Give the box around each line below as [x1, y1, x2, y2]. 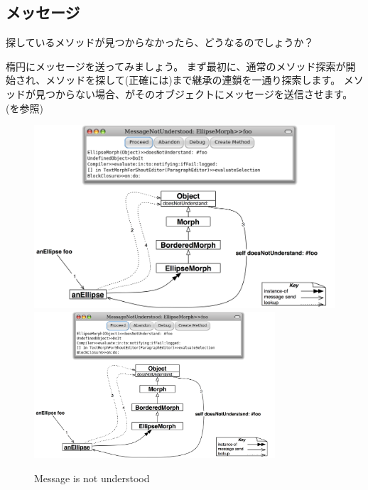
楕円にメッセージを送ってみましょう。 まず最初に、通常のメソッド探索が [6, 58, 346, 73]
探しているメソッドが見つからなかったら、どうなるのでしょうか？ [6, 35, 314, 50]
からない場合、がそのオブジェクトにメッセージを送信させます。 [55, 86, 353, 101]
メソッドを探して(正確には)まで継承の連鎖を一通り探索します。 [45, 72, 341, 87]
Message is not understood [34, 470, 150, 485]
